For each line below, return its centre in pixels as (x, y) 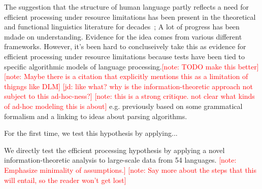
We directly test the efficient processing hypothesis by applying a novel (114, 150)
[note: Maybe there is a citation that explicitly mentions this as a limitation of (126, 76)
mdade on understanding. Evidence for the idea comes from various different (123, 36)
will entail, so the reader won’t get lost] (65, 180)
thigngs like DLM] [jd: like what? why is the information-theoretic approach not (128, 86)
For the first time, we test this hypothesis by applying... (91, 133)
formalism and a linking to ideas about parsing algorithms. (96, 116)
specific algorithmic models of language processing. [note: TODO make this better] (132, 66)
